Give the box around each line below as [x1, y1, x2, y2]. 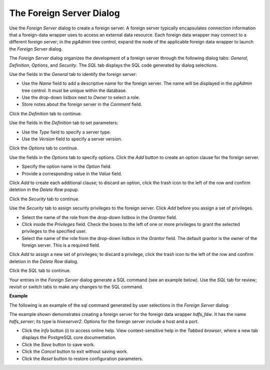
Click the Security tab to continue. [9, 195, 79, 202]
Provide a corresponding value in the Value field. [21, 170, 122, 176]
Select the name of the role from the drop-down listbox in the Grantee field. [21, 214, 177, 220]
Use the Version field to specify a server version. [21, 136, 122, 142]
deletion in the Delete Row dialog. [9, 258, 78, 264]
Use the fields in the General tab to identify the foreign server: [9, 71, 137, 77]
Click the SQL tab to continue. [9, 267, 71, 273]
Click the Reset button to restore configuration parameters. [21, 355, 143, 361]
